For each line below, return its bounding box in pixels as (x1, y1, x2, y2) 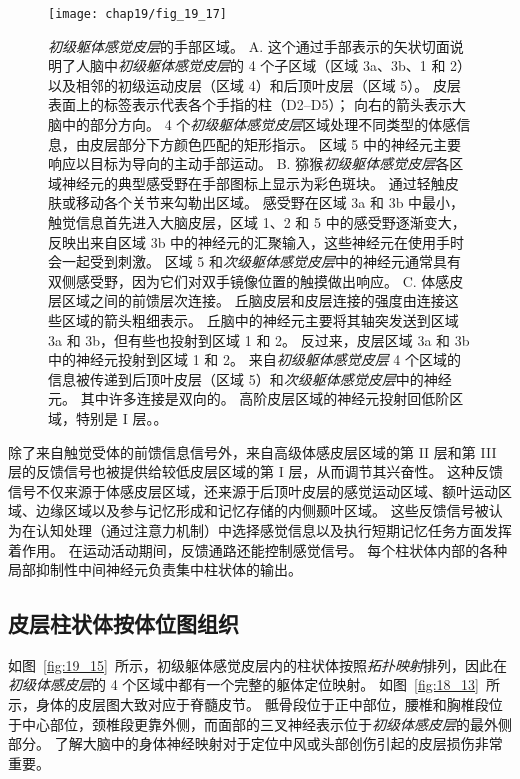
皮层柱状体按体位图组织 (8, 608, 239, 639)
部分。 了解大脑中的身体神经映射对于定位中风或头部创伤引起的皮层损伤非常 (8, 733, 503, 754)
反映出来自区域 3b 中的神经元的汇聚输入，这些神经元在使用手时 (48, 231, 465, 252)
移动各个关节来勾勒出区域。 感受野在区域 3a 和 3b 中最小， (75, 192, 465, 213)
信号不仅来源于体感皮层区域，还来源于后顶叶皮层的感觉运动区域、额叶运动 (8, 480, 498, 501)
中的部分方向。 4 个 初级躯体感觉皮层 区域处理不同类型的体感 (61, 114, 457, 135)
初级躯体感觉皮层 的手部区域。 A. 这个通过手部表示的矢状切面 (48, 35, 450, 56)
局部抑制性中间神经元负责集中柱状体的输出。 (8, 559, 302, 580)
